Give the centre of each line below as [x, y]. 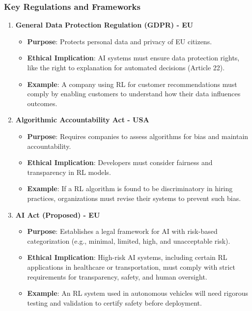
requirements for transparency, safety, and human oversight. [117, 276]
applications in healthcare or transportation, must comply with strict [131, 267]
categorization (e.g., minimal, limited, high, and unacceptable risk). [129, 240]
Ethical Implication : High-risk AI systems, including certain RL [127, 257]
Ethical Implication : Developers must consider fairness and [120, 162]
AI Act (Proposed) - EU [58, 214]
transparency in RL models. [69, 172]
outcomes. [42, 103]
